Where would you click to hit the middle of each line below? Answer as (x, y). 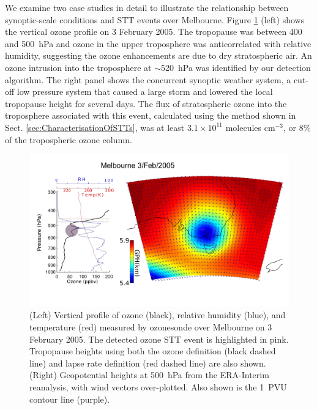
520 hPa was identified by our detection (236, 67)
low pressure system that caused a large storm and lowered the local (145, 91)
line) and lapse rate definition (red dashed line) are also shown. (148, 363)
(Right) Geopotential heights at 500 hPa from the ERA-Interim (149, 375)
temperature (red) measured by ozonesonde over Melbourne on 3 (151, 326)
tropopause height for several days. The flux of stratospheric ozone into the (146, 103)
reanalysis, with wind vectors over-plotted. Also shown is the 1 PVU (158, 386)
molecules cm (250, 127)
